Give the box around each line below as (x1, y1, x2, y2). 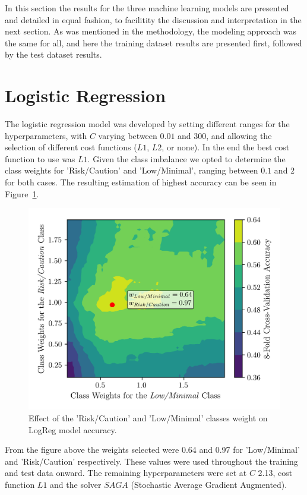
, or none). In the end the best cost (162, 141, 290, 153)
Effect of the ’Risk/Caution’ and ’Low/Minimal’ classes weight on (29, 411, 268, 424)
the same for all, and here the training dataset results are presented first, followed (5, 36, 302, 49)
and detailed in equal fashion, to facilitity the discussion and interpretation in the (5, 13, 302, 26)
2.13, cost (258, 466, 293, 479)
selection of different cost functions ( (5, 141, 137, 153)
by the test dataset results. (5, 48, 102, 61)
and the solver (50, 478, 102, 490)
